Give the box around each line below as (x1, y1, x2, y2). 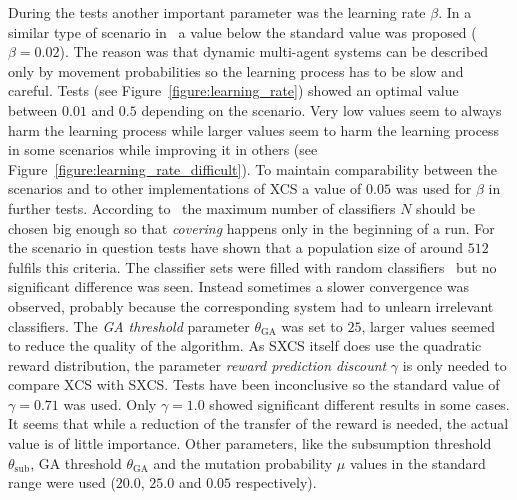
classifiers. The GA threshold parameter (8, 315, 250, 336)
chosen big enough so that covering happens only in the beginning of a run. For (8, 217, 495, 238)
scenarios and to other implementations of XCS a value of (8, 178, 362, 199)
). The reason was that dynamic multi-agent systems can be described (59, 41, 489, 62)
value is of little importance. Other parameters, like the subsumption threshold (8, 433, 492, 454)
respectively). (235, 472, 317, 493)
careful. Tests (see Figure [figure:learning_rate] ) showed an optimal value (8, 80, 459, 101)
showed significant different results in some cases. (209, 393, 510, 414)
